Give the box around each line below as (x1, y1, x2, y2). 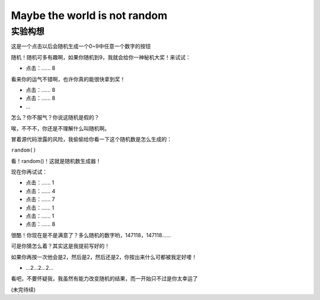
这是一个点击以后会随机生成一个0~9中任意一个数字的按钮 (11, 43, 151, 50)
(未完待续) (11, 286, 36, 293)
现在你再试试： (11, 168, 47, 175)
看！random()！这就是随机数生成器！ (11, 157, 101, 164)
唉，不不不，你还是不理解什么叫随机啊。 (11, 125, 110, 132)
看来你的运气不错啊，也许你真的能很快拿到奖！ (11, 75, 126, 82)
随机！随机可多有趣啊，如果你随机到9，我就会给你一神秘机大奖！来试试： (11, 53, 191, 60)
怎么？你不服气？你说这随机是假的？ (11, 114, 100, 121)
